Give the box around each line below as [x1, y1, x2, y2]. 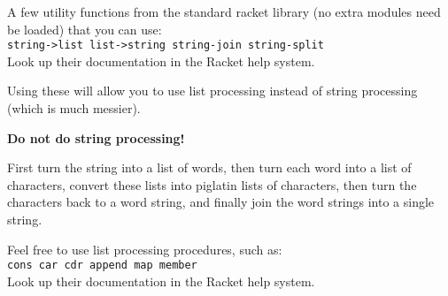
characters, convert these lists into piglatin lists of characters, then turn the [7, 175, 417, 194]
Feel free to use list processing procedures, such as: [7, 239, 282, 258]
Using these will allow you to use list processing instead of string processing [7, 81, 418, 100]
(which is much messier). [7, 99, 141, 118]
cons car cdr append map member [7, 259, 197, 272]
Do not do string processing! [7, 128, 185, 147]
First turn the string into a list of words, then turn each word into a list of [7, 158, 412, 177]
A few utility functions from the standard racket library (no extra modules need [7, 3, 441, 20]
